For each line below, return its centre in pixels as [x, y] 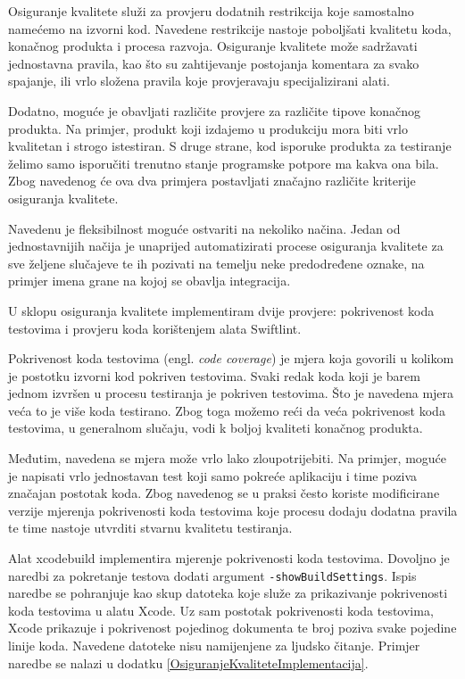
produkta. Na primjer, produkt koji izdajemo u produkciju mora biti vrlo [208, 128]
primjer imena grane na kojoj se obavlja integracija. [149, 281]
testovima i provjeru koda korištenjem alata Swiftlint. [155, 328]
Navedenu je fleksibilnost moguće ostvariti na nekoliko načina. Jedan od [204, 228]
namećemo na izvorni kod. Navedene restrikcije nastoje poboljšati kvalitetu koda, [230, 28]
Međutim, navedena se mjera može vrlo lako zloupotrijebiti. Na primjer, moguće [228, 458]
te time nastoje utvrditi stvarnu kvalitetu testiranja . [150, 528]
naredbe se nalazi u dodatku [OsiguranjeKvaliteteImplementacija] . [188, 662]
